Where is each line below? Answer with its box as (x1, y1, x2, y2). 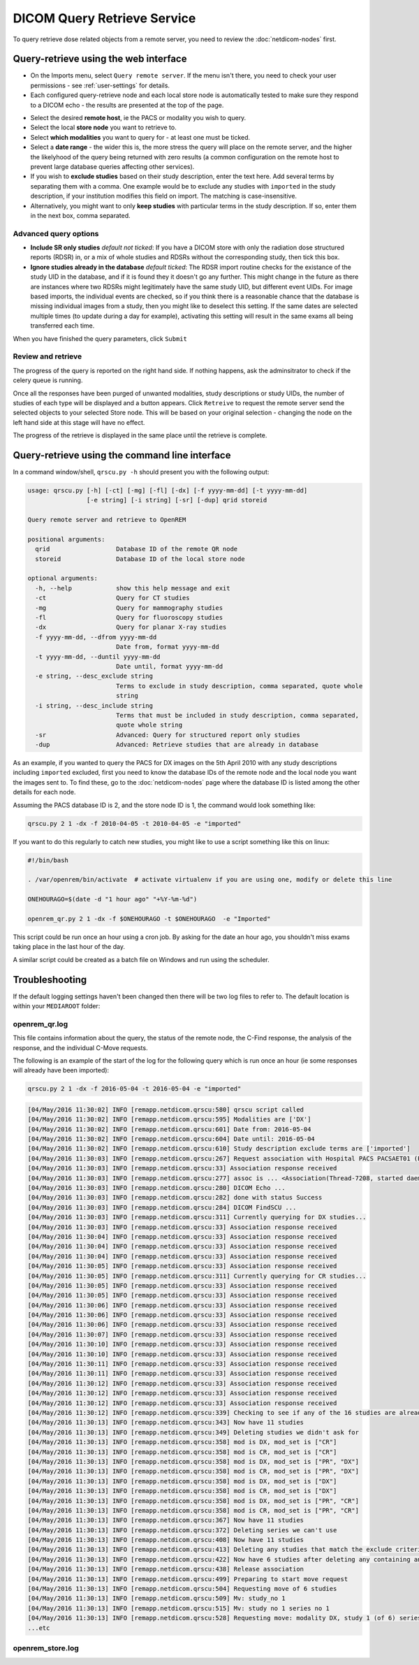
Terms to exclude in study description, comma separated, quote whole (115, 682, 363, 690)
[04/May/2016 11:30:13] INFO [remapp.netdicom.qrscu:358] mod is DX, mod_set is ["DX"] (27, 1477, 337, 1485)
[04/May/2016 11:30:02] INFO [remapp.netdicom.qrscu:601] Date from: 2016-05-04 (27, 1125, 311, 1133)
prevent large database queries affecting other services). (30, 162, 195, 170)
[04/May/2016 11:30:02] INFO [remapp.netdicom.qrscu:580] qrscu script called (27, 1105, 304, 1114)
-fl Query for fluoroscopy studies (35, 613, 223, 622)
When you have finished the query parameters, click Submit (13, 334, 188, 342)
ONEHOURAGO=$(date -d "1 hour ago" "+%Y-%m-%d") (27, 895, 198, 903)
